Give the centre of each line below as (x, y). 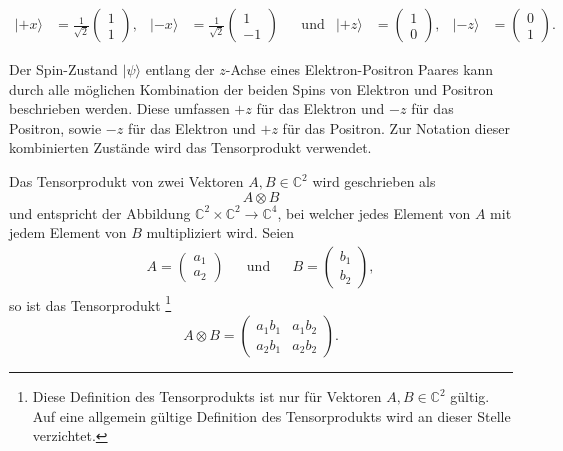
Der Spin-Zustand (63, 69)
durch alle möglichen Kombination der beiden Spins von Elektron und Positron (251, 88)
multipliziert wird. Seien (220, 232)
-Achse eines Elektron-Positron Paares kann (359, 69)
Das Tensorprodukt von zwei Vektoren (126, 181)
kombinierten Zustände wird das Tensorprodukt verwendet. (190, 147)
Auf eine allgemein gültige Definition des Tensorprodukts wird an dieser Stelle (271, 415)
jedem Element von (68, 232)
